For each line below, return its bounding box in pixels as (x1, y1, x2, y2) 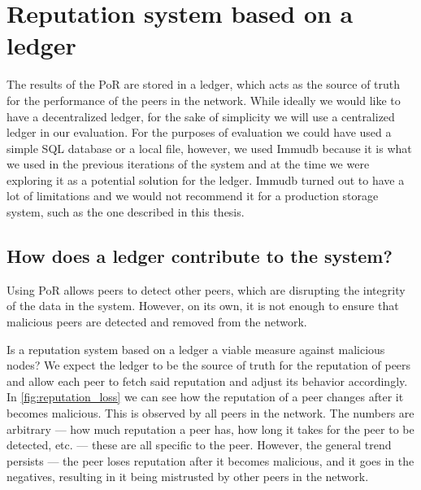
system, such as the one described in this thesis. (7, 203, 245, 221)
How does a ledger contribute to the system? (7, 243, 393, 269)
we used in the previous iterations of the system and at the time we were (7, 155, 370, 173)
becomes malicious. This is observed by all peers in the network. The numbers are (7, 405, 414, 422)
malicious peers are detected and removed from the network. (7, 313, 307, 330)
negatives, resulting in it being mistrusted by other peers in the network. (7, 468, 369, 485)
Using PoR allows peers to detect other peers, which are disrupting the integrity (7, 281, 406, 298)
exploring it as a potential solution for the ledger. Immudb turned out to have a (7, 171, 405, 188)
